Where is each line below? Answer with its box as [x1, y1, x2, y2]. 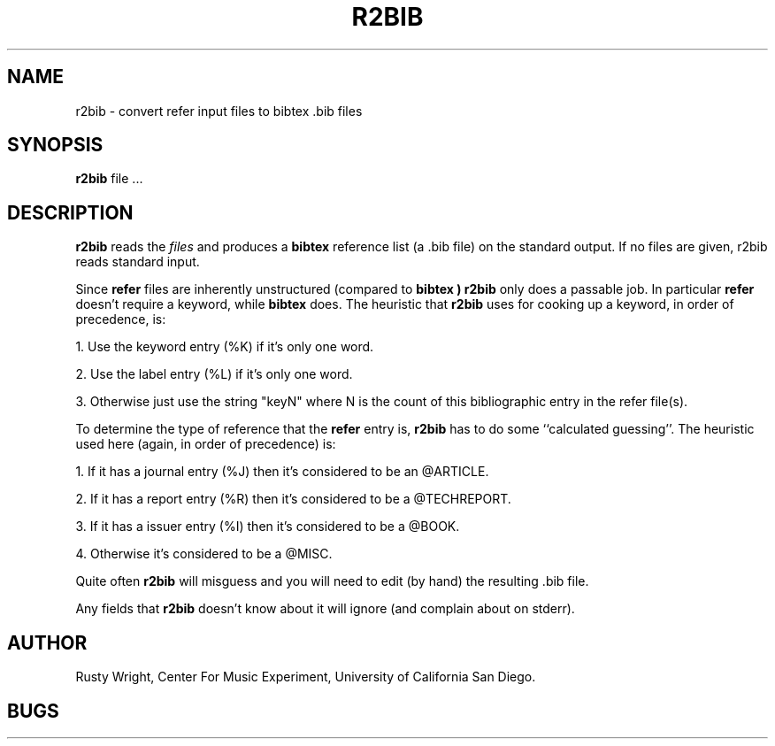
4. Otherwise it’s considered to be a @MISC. [75, 546, 333, 562]
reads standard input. [75, 254, 200, 270]
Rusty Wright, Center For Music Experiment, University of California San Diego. [75, 669, 536, 685]
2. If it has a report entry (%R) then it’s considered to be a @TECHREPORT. [75, 491, 511, 507]
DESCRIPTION [7, 201, 134, 224]
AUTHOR [7, 631, 88, 654]
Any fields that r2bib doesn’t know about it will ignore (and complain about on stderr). [75, 601, 575, 617]
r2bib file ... [75, 171, 143, 187]
